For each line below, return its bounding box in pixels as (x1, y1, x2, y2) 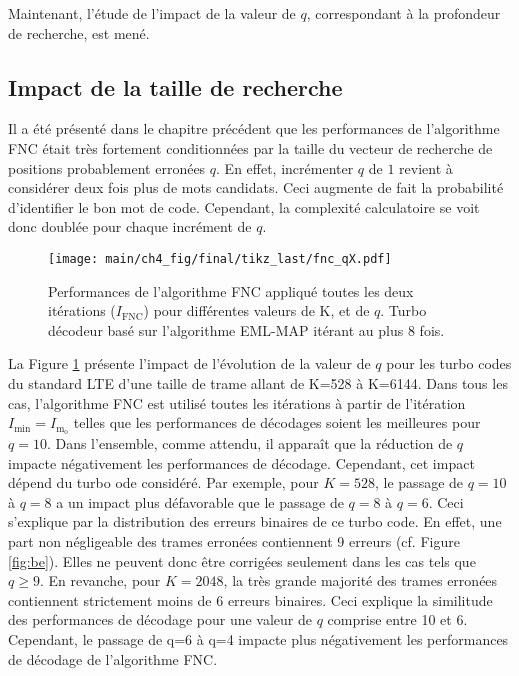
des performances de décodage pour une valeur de (8, 609, 313, 630)
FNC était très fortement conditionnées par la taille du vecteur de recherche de (8, 137, 493, 158)
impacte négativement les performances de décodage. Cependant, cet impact (8, 452, 475, 473)
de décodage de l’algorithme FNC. (8, 648, 218, 669)
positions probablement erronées (8, 157, 206, 178)
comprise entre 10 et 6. (327, 609, 468, 630)
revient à (399, 157, 453, 178)
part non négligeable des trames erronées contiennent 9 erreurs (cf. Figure (8, 531, 460, 551)
